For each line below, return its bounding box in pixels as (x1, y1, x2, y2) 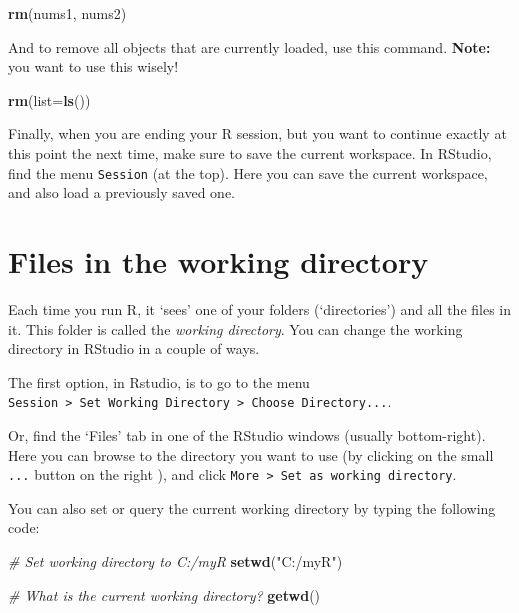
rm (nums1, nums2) (8, 3, 127, 23)
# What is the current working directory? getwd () (8, 584, 321, 605)
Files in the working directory (8, 241, 429, 281)
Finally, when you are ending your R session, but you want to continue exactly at (8, 123, 507, 144)
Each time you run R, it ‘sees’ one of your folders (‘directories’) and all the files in (8, 298, 512, 319)
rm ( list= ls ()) (8, 89, 91, 110)
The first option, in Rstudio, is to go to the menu (8, 371, 310, 392)
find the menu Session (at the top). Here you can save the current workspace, (8, 162, 488, 183)
